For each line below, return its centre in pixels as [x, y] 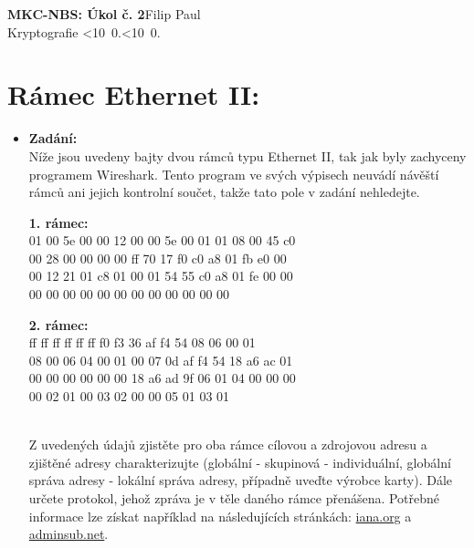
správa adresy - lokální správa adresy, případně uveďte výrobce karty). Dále [240, 480]
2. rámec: [58, 324]
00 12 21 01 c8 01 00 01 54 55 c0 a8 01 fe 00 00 [161, 276]
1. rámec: [58, 222]
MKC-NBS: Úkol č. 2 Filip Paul [104, 14]
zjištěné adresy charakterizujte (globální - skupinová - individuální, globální [240, 462]
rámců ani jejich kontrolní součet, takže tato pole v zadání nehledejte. [224, 192]
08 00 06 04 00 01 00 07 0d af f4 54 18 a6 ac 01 [161, 360]
